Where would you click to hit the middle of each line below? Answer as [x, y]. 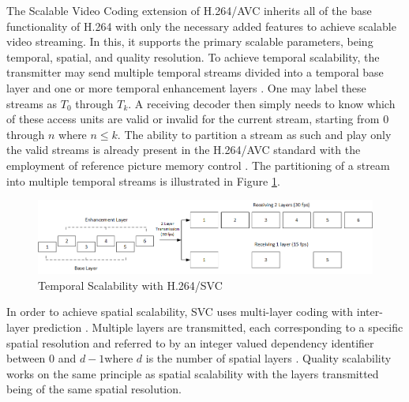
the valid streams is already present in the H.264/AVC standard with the [184, 150]
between [26, 358]
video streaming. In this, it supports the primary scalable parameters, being [190, 41]
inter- [370, 312]
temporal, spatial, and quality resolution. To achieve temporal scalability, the [193, 56]
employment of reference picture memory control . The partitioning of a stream [198, 165]
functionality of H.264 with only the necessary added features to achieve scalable [201, 26]
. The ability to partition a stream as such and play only [254, 134]
